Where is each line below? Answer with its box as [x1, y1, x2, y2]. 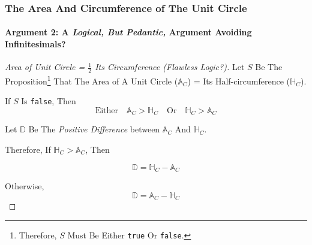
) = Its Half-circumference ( [187, 74, 290, 87]
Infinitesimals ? [5, 38, 66, 50]
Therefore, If [5, 143, 51, 156]
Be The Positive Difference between [28, 123, 160, 135]
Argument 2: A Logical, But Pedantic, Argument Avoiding [5, 26, 252, 38]
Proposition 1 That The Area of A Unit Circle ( [5, 73, 178, 87]
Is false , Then [21, 95, 76, 107]
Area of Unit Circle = [5, 61, 85, 73]
